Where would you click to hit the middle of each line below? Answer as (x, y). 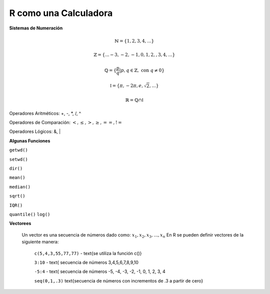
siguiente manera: (40, 242)
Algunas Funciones (30, 140)
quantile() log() (30, 214)
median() (20, 187)
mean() (17, 178)
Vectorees (20, 223)
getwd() (19, 150)
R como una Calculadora (61, 13)
